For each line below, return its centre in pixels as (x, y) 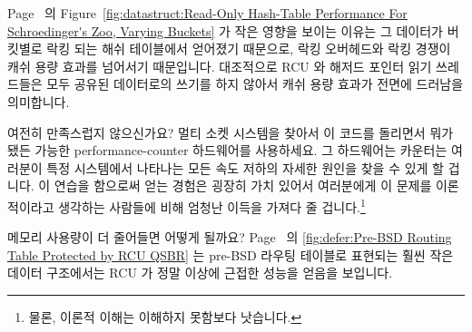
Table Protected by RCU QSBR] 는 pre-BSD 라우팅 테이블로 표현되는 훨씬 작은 (231, 254)
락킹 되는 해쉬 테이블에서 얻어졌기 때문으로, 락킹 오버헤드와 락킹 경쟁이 (249, 49)
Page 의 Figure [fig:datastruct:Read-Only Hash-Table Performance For (207, 13)
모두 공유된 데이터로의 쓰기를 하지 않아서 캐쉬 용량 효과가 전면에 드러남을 (255, 84)
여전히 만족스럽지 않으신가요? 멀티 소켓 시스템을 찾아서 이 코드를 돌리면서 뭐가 (231, 132)
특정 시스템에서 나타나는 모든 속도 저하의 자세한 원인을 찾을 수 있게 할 (245, 167)
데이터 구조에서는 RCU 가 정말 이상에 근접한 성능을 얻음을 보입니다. (200, 273)
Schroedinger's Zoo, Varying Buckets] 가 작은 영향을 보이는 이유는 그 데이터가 (225, 30)
